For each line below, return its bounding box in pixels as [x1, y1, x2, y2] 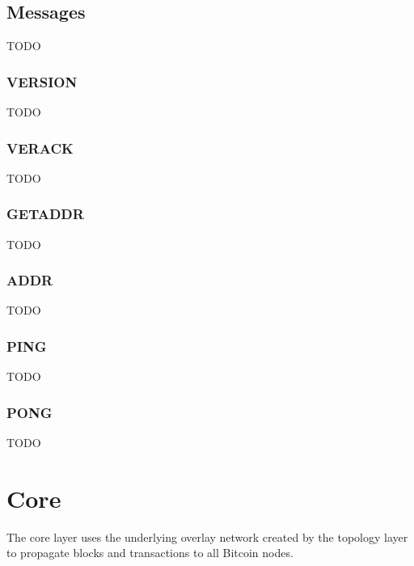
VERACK [6, 137, 74, 158]
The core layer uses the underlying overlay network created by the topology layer [6, 528, 408, 545]
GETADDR [6, 204, 84, 224]
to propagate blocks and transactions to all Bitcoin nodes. [6, 544, 294, 561]
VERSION [6, 71, 78, 91]
